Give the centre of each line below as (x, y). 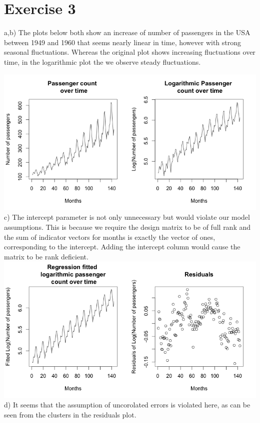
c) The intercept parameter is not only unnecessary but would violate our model (127, 217)
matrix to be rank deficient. (46, 256)
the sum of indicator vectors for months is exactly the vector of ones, (110, 237)
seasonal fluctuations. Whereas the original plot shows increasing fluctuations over (130, 52)
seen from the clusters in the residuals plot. (70, 414)
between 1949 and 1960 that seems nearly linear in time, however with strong (123, 42)
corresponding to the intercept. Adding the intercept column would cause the (122, 247)
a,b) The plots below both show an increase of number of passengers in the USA (127, 32)
